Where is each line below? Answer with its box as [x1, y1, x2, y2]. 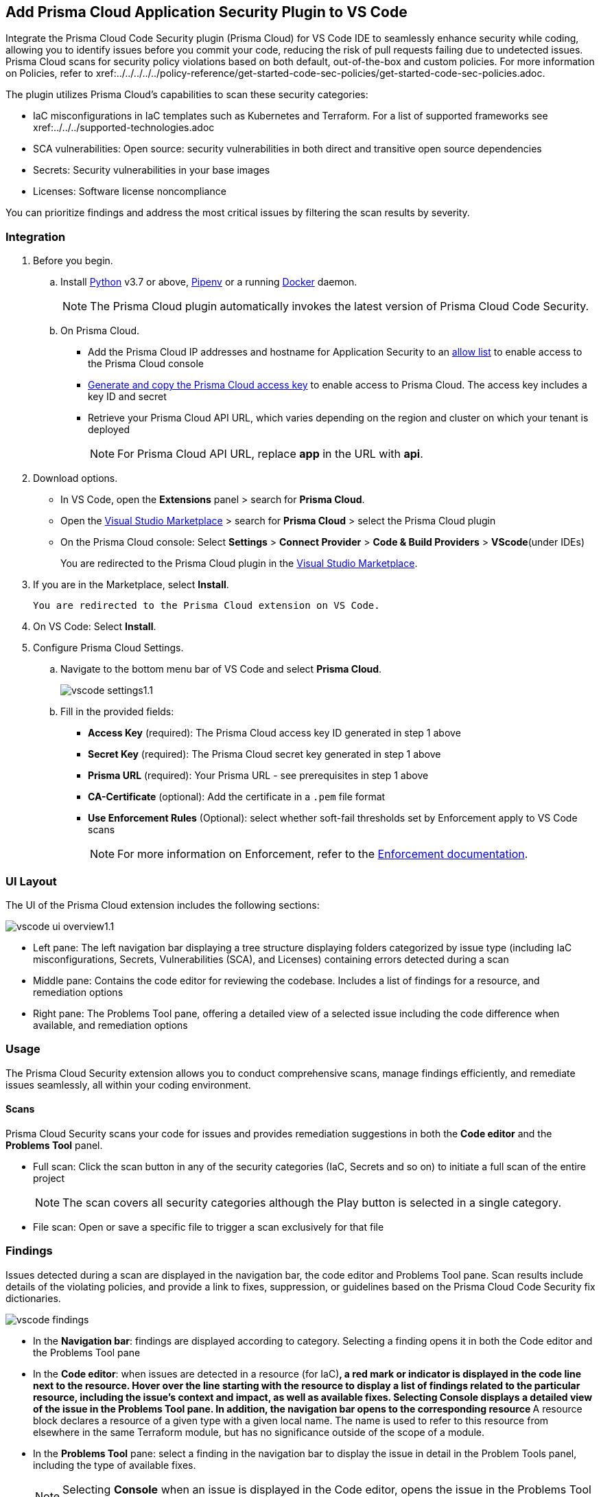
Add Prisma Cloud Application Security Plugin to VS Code [5, 3, 408, 21]
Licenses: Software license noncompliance [33, 185, 226, 198]
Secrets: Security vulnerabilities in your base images [33, 164, 270, 176]
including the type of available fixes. [33, 1459, 196, 1471]
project [33, 1172, 65, 1184]
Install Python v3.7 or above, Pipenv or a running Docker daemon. [60, 276, 357, 288]
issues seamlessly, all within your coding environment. [5, 1078, 251, 1091]
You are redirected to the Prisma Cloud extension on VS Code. [33, 600, 380, 612]
